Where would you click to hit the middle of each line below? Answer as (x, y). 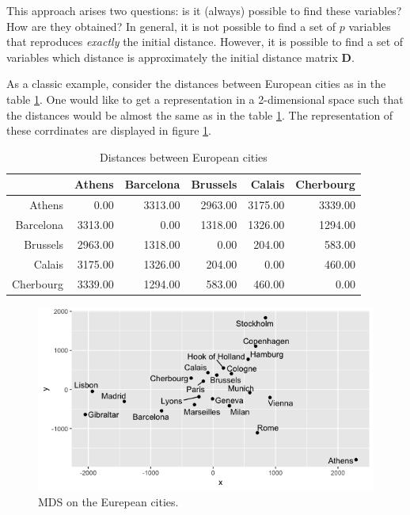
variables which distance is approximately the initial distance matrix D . (180, 57)
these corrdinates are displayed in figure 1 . (109, 130)
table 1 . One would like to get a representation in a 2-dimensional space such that (205, 99)
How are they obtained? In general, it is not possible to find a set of (171, 26)
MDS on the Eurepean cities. (108, 501)
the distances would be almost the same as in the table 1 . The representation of (200, 114)
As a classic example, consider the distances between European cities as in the (196, 84)
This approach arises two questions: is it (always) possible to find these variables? (204, 10)
